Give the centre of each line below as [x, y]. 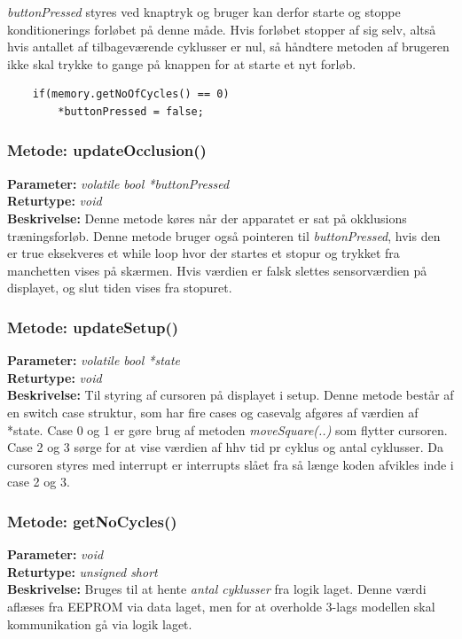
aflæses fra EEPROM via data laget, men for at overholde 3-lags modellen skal [221, 606]
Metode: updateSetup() [93, 327]
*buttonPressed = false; [131, 111]
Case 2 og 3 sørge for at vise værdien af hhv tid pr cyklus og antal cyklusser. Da [225, 447]
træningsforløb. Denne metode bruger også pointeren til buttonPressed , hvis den [224, 235]
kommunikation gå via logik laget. [100, 623]
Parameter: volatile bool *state [94, 360]
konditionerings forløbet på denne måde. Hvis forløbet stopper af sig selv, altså [222, 29]
